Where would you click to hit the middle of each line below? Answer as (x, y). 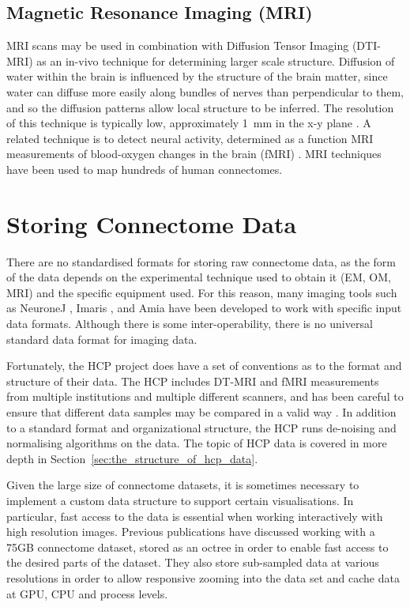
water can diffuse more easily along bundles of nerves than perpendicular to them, (205, 91)
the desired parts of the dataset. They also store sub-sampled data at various (193, 562)
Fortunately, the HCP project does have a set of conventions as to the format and (204, 366)
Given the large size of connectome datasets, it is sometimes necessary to (183, 485)
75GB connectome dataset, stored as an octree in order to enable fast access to (197, 547)
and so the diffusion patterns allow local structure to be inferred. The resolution (200, 107)
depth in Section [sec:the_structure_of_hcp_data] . (132, 458)
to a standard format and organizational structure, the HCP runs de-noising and (201, 427)
